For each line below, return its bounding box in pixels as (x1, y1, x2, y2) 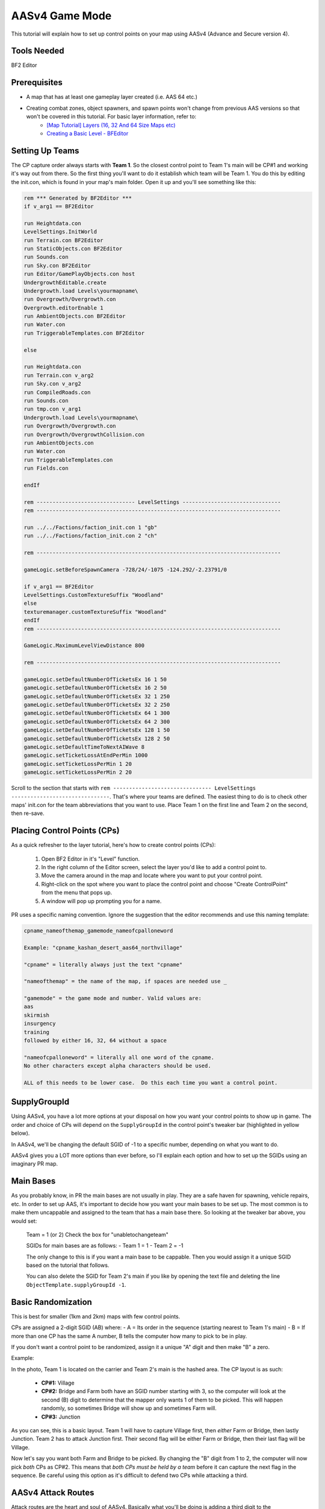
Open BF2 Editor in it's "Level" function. (41, 855, 140, 863)
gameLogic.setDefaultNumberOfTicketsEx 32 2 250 (23, 701, 170, 709)
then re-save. (11, 809, 45, 817)
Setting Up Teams (11, 145, 79, 156)
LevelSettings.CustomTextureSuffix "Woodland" (23, 592, 164, 598)
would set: (11, 1217, 37, 1225)
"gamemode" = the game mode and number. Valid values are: (23, 995, 202, 1002)
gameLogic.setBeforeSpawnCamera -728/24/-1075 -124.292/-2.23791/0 (23, 566, 227, 573)
